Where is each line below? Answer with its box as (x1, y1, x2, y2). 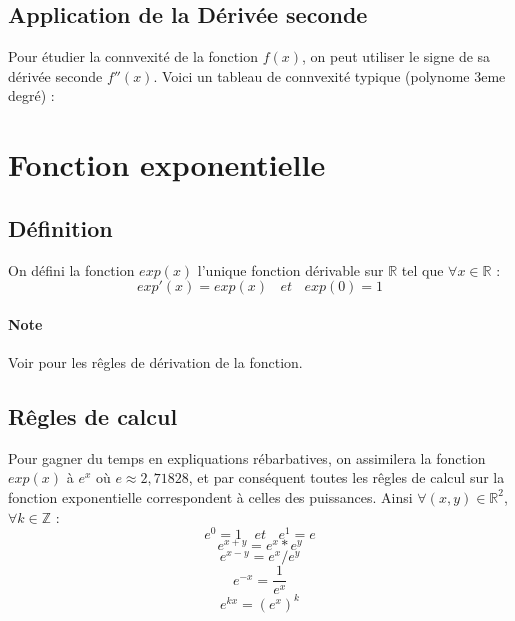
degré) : (8, 85, 55, 106)
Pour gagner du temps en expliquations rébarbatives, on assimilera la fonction (8, 447, 486, 468)
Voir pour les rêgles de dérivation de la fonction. (8, 351, 303, 372)
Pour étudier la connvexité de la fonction (8, 46, 258, 67)
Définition (8, 212, 113, 243)
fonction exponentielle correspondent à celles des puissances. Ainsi (8, 486, 413, 507)
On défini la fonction (8, 259, 135, 280)
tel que (401, 259, 444, 280)
